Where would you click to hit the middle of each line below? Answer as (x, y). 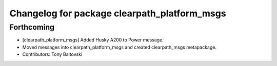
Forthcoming (32, 27)
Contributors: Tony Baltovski (52, 54)
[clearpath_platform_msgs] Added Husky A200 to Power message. (93, 40)
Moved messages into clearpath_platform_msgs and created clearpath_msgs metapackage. (120, 47)
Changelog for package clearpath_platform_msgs (118, 13)
